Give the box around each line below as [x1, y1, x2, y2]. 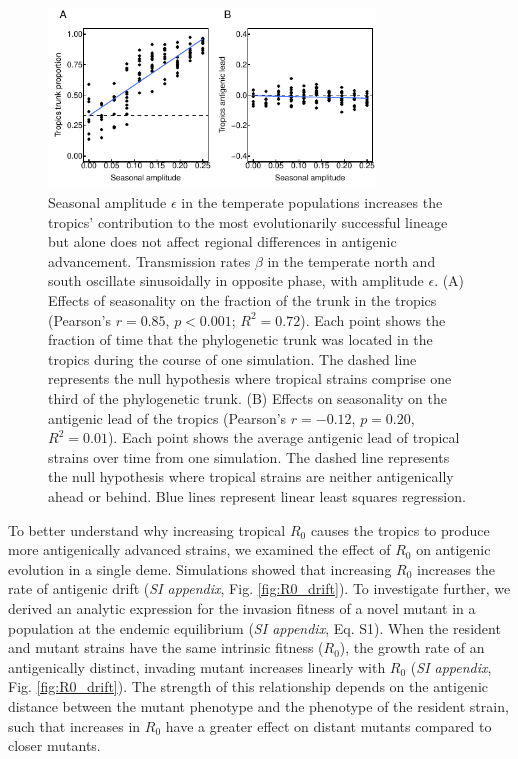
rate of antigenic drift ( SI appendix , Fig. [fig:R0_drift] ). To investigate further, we [8, 578, 511, 599]
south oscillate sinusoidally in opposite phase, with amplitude [48, 270, 424, 291]
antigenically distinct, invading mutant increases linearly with [8, 656, 386, 677]
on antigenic [416, 539, 491, 560]
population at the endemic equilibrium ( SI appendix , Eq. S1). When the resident [8, 617, 501, 638]
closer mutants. [8, 735, 101, 756]
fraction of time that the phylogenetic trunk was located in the [48, 329, 433, 350]
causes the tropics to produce [310, 519, 490, 540]
